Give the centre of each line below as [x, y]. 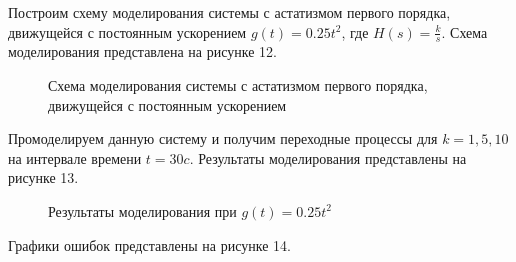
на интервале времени [75, 157]
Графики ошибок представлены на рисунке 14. [149, 244]
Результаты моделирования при [142, 210]
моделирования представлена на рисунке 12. [142, 51]
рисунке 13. [43, 177]
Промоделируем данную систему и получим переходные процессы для [223, 138]
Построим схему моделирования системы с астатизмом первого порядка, [229, 12]
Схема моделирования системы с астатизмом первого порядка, [238, 85]
